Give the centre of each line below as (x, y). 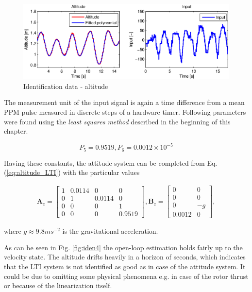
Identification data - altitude (66, 86)
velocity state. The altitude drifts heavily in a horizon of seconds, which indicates (125, 257)
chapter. (16, 131)
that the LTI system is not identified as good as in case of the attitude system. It (125, 266)
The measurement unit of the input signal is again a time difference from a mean (124, 102)
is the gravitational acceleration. (110, 231)
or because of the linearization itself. (58, 285)
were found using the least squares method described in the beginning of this (117, 121)
